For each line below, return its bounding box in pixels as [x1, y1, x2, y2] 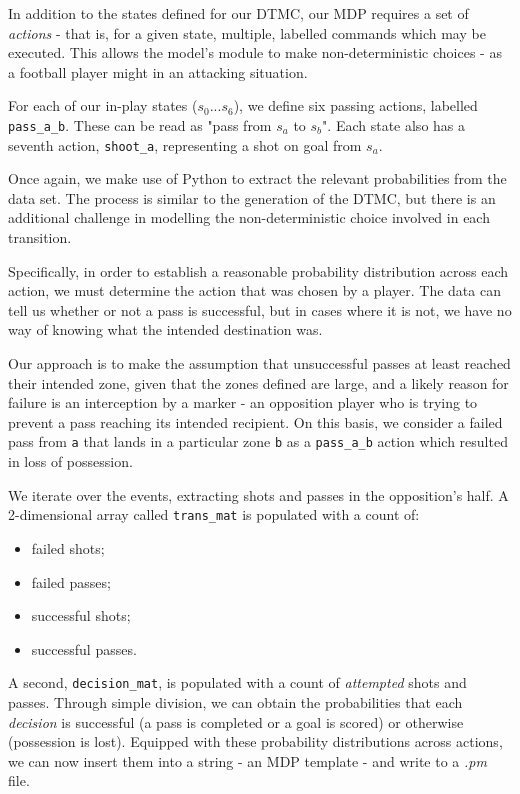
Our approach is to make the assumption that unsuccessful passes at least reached [8, 353, 511, 374]
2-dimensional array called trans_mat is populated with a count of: [8, 504, 420, 525]
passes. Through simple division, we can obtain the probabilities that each [8, 691, 463, 712]
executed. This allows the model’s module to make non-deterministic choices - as [8, 42, 502, 63]
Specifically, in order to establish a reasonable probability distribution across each [8, 260, 509, 281]
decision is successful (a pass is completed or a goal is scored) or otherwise [8, 711, 464, 732]
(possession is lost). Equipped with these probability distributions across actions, [8, 731, 503, 752]
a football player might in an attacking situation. [8, 61, 308, 82]
